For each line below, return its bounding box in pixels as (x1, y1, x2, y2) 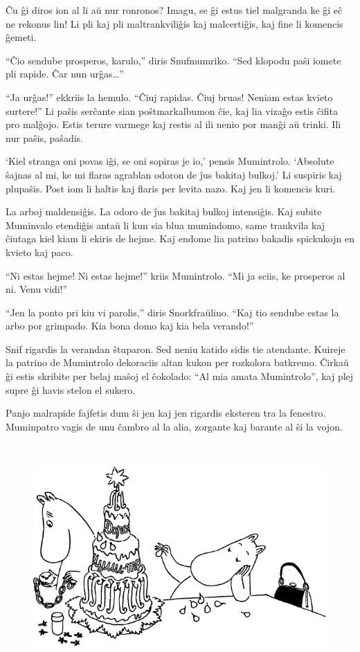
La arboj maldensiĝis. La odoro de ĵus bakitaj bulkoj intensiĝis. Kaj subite (6, 204, 322, 219)
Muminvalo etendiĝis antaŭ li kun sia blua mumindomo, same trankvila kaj (6, 217, 325, 232)
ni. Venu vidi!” (6, 282, 68, 296)
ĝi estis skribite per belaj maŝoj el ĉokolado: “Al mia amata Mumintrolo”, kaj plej (6, 369, 354, 383)
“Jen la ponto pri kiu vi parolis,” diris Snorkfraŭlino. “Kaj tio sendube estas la (6, 305, 339, 319)
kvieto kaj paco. (6, 244, 73, 259)
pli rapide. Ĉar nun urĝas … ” (6, 66, 124, 81)
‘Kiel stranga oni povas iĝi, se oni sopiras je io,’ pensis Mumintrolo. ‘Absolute (6, 154, 334, 168)
